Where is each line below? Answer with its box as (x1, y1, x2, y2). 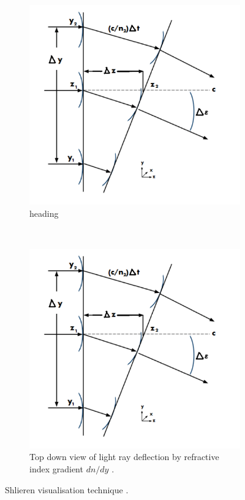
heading (29, 206, 59, 219)
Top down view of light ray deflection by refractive (29, 450, 219, 463)
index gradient (29, 462, 83, 475)
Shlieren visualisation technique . (5, 483, 129, 496)
